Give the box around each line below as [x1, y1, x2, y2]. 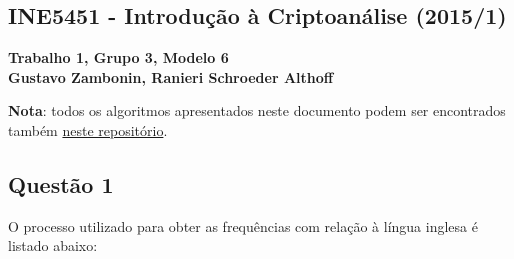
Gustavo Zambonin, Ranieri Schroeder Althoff [8, 66, 334, 87]
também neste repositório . [8, 119, 168, 140]
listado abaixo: [8, 235, 98, 256]
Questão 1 [8, 168, 114, 199]
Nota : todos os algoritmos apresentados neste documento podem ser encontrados [8, 100, 506, 121]
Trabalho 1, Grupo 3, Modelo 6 [8, 47, 229, 68]
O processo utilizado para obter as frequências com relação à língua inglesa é [8, 215, 478, 236]
